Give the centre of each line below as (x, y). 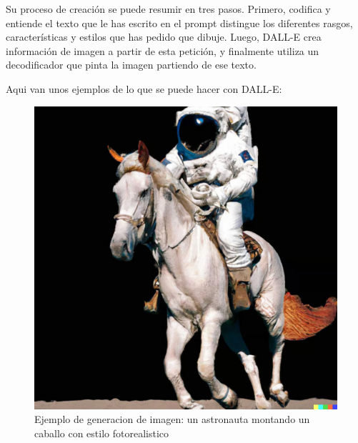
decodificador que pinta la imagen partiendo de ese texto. (131, 65)
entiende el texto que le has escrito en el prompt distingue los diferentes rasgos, (179, 23)
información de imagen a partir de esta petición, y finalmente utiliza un (163, 50)
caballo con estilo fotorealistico (102, 433)
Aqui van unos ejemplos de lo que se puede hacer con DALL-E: (144, 88)
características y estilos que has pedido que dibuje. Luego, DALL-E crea (164, 37)
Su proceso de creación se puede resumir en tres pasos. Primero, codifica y (168, 9)
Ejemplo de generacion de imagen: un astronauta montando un (172, 419)
